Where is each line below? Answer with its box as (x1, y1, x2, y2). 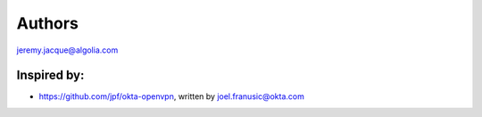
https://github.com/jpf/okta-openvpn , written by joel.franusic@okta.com (38, 91, 305, 102)
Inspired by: (16, 68, 85, 83)
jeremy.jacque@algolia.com (16, 45, 119, 55)
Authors (16, 13, 79, 33)
